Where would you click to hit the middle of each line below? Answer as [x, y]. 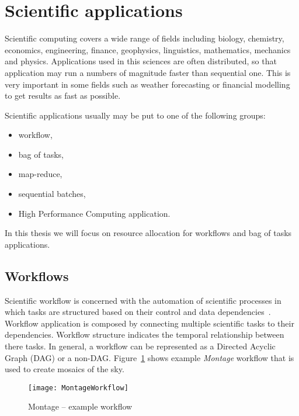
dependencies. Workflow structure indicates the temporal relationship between [145, 334]
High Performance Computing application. [94, 213]
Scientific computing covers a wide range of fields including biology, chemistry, [145, 38]
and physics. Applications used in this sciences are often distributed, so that [141, 61]
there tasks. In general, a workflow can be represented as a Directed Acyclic [140, 346]
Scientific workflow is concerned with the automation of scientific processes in [143, 300]
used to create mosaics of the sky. [65, 369]
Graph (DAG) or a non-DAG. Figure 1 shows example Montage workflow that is [149, 357]
